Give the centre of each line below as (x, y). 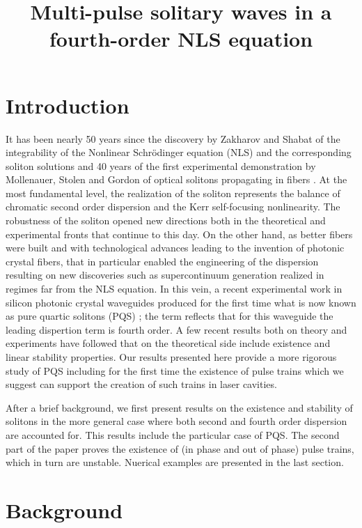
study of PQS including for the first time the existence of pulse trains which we (175, 370)
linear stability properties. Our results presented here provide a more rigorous (171, 357)
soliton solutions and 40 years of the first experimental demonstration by (161, 165)
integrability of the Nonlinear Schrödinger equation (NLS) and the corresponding (179, 152)
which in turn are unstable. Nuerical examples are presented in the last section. (175, 462)
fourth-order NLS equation (181, 39)
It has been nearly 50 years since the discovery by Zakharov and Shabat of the (173, 138)
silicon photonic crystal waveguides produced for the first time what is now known (181, 302)
